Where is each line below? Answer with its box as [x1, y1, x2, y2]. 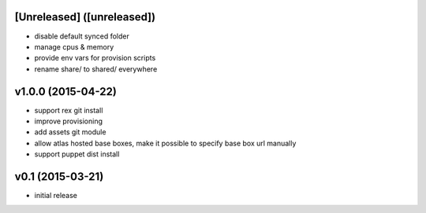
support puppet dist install [34, 149, 120, 159]
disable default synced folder [34, 31, 129, 41]
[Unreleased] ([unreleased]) [14, 10, 156, 24]
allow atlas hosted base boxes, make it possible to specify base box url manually [34, 138, 297, 148]
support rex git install [34, 105, 103, 115]
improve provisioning [34, 116, 103, 126]
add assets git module [34, 127, 106, 137]
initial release [34, 191, 78, 200]
